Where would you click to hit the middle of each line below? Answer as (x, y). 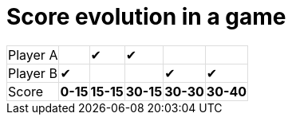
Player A (33, 55)
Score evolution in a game (146, 17)
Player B (33, 73)
